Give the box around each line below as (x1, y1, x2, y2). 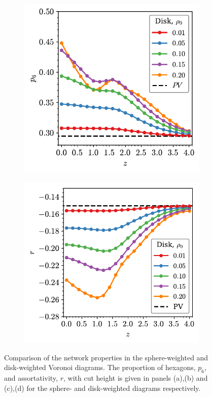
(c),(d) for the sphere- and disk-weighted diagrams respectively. (4, 382, 201, 393)
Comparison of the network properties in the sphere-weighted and (4, 352, 208, 362)
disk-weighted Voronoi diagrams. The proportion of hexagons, (4, 362, 196, 373)
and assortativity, (4, 373, 58, 383)
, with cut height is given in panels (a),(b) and (63, 373, 208, 383)
